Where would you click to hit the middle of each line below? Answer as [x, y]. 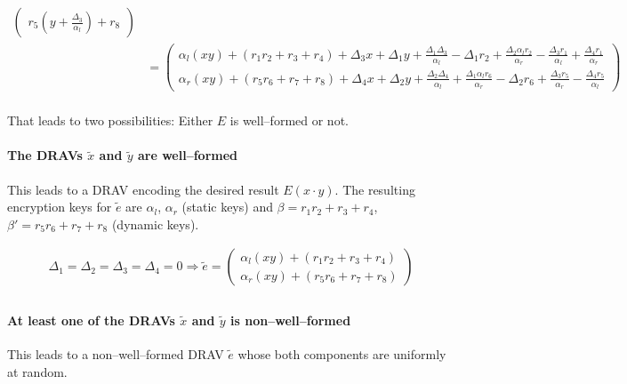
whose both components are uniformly [342, 354]
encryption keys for [60, 207]
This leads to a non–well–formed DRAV [116, 354]
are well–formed [188, 155]
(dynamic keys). [155, 224]
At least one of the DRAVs [91, 320]
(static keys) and [227, 207]
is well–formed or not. [289, 120]
